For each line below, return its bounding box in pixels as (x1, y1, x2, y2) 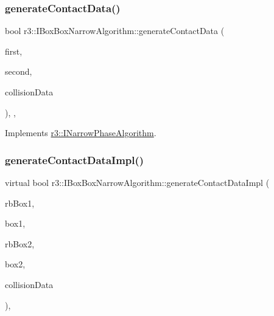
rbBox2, (5, 237, 35, 250)
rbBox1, (5, 196, 35, 209)
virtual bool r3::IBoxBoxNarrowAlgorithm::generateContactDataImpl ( (5, 176, 270, 188)
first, (5, 44, 23, 57)
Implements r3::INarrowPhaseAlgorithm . (5, 126, 156, 139)
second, (5, 65, 32, 78)
